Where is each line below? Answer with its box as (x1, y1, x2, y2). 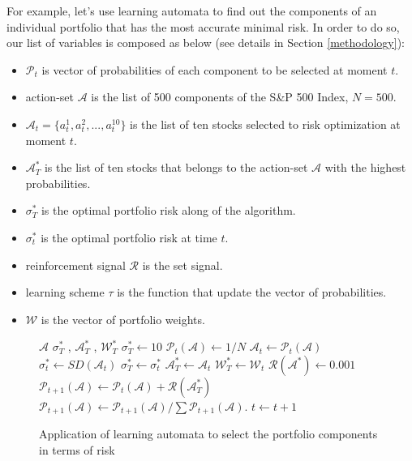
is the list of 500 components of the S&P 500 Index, (91, 88, 349, 105)
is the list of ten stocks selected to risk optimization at (130, 115, 401, 132)
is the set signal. (142, 256, 223, 273)
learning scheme (25, 284, 105, 301)
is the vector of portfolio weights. (41, 310, 205, 327)
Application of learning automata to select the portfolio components (39, 425, 378, 442)
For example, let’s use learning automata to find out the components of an (6, 2, 377, 19)
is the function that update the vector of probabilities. (117, 284, 387, 301)
